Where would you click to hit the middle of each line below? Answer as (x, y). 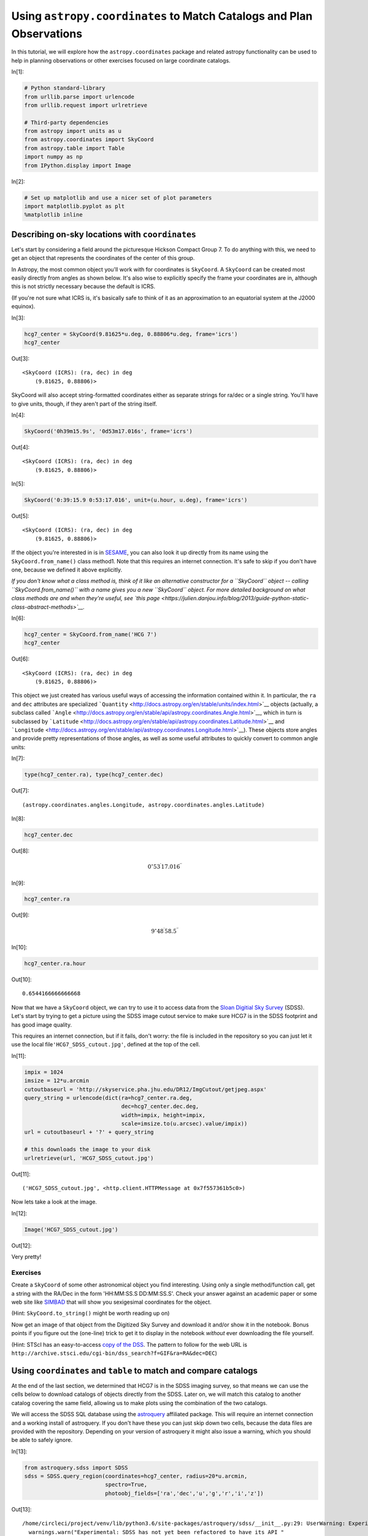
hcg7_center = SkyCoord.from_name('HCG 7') (91, 634)
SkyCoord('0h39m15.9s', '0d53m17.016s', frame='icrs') (108, 431)
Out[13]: (21, 1509)
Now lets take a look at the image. (54, 1202)
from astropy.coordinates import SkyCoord (89, 139)
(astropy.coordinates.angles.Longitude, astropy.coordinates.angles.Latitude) (144, 805)
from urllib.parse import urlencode (79, 96)
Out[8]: (21, 850)
